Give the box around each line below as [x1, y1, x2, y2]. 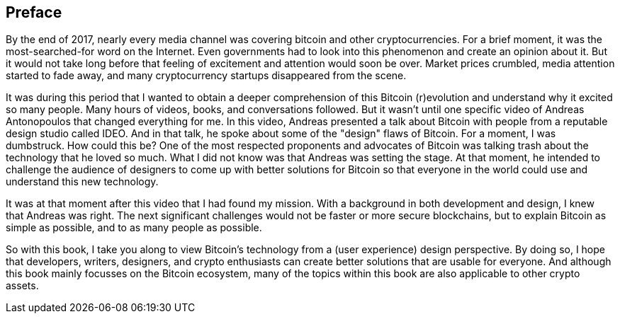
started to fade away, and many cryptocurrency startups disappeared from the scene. [6, 69, 407, 82]
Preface [6, 4, 62, 21]
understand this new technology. [6, 175, 159, 188]
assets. [6, 279, 39, 292]
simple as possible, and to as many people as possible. [6, 221, 262, 234]
